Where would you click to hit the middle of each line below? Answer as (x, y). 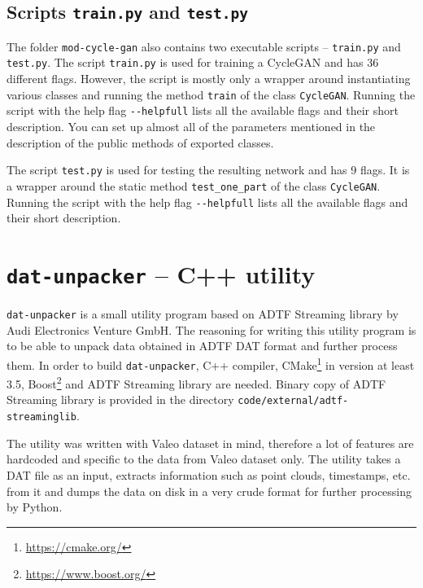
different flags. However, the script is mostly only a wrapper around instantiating (209, 79)
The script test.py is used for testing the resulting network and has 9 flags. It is (208, 170)
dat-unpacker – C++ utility (161, 273)
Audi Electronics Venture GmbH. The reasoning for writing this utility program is (211, 329)
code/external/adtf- (293, 401)
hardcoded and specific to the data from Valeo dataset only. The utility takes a (204, 459)
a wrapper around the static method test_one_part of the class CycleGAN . (194, 185)
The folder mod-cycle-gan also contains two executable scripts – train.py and (204, 46)
